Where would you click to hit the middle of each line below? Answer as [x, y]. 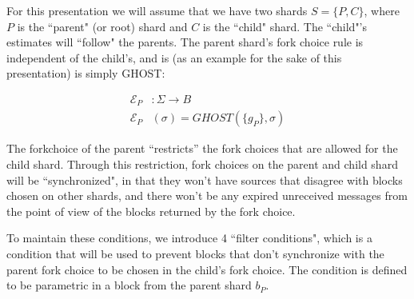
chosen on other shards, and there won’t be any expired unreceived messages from [207, 195]
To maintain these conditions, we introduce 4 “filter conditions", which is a [189, 238]
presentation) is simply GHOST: [86, 73]
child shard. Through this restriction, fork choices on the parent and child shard [202, 164]
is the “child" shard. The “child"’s [285, 26]
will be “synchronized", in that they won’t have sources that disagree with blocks [205, 179]
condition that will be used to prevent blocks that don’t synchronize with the [195, 254]
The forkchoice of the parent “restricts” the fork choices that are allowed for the [202, 148]
